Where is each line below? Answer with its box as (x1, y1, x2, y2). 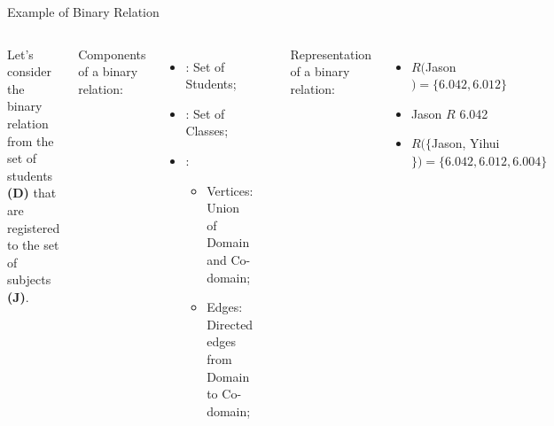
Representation (290, 44, 372, 63)
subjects (7, 270, 51, 289)
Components (78, 44, 146, 63)
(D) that (7, 183, 57, 202)
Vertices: (207, 181, 254, 199)
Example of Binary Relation (7, 3, 160, 20)
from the (7, 131, 54, 150)
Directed (207, 314, 254, 333)
